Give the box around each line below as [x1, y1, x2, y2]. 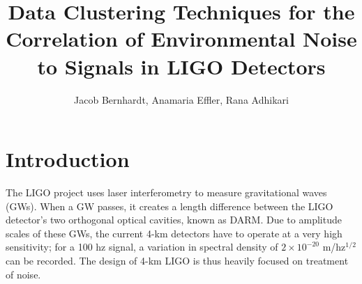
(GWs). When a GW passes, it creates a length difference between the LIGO [6, 198, 333, 213]
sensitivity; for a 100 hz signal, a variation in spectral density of [6, 239, 278, 254]
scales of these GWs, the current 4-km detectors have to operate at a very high [6, 226, 342, 240]
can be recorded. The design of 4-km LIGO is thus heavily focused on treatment [6, 253, 349, 267]
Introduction [6, 145, 130, 173]
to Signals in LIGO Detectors [37, 52, 326, 80]
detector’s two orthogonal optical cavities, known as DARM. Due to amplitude [6, 212, 342, 227]
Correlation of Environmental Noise [6, 24, 357, 53]
